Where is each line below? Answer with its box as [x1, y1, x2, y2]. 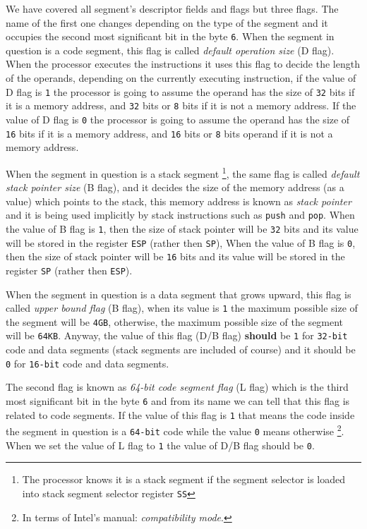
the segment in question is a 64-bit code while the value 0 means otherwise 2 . [6, 422, 344, 438]
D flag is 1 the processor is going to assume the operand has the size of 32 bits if [6, 84, 355, 99]
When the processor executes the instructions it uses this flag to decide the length [6, 56, 360, 71]
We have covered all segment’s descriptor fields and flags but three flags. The [6, 1, 339, 16]
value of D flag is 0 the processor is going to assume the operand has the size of [6, 111, 350, 126]
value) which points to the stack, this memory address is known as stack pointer [6, 193, 351, 208]
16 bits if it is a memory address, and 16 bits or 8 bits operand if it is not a [6, 126, 333, 140]
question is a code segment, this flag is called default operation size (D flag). [6, 42, 335, 57]
